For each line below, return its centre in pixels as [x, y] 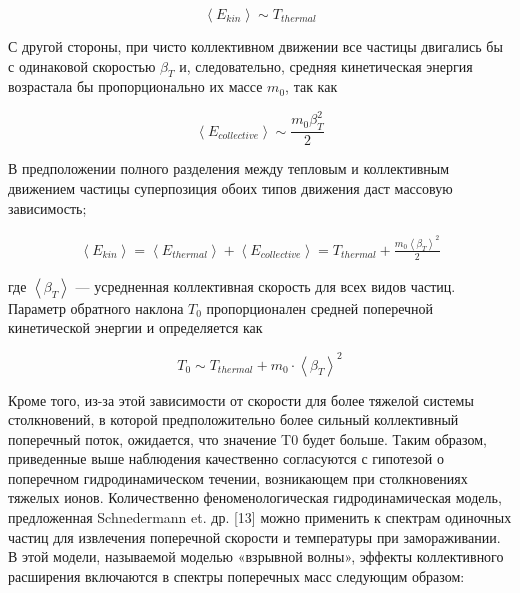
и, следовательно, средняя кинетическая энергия [326, 65]
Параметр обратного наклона [96, 307]
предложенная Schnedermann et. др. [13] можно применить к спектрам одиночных [260, 517]
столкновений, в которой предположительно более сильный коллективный [233, 419]
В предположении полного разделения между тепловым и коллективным [229, 168]
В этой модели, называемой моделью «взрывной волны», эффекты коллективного [256, 556]
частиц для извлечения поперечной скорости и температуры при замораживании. [254, 536]
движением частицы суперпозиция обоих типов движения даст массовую [230, 187]
